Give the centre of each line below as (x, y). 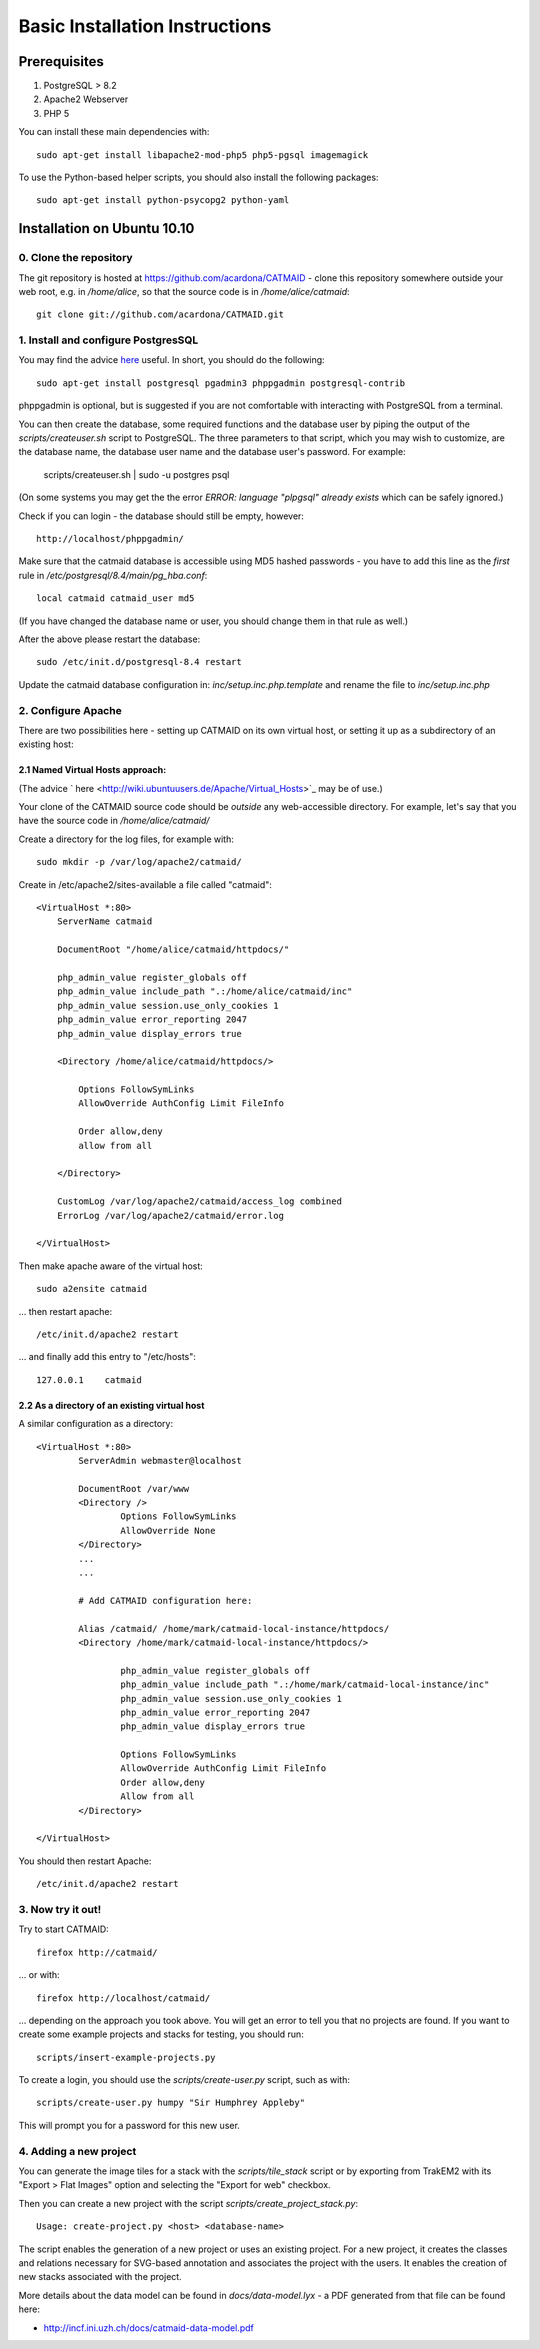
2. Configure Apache (70, 710)
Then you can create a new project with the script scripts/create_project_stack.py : (188, 2203)
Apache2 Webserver (86, 99)
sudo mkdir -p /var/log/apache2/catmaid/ (139, 862)
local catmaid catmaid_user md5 (115, 598)
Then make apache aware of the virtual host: (111, 1266)
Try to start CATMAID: (63, 1929)
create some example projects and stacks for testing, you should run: (161, 2034)
